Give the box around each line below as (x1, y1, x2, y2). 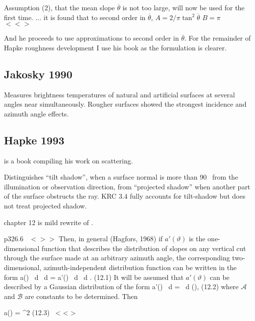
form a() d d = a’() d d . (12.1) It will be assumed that (4, 272, 184, 282)
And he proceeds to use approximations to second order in (4, 33, 179, 43)
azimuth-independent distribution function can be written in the (43, 262, 237, 272)
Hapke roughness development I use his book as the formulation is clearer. (4, 42, 227, 52)
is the (188, 233, 206, 244)
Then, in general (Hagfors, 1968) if (58, 233, 163, 244)
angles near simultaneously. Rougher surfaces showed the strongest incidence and (4, 99, 247, 109)
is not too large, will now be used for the (122, 2, 245, 12)
